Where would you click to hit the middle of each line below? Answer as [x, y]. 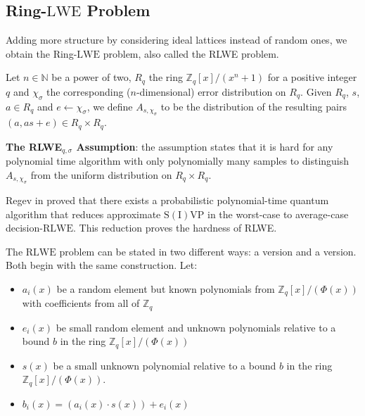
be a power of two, [91, 77]
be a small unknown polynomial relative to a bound [165, 365]
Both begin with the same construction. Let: [102, 265]
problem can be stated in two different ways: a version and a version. [208, 251]
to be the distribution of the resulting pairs [254, 106]
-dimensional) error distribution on [211, 91]
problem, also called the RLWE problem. [191, 53]
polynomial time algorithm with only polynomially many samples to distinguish [178, 160]
